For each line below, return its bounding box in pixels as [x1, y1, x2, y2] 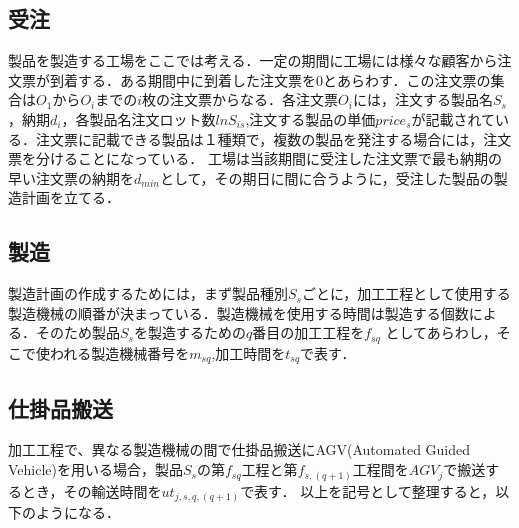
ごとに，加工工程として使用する [301, 283, 511, 304]
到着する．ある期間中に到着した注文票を [49, 69, 316, 90]
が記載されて [411, 108, 496, 129]
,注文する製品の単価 [245, 108, 376, 129]
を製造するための [133, 322, 246, 343]
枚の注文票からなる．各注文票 [142, 89, 339, 110]
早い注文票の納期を [8, 167, 134, 188]
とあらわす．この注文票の [323, 69, 491, 90]
